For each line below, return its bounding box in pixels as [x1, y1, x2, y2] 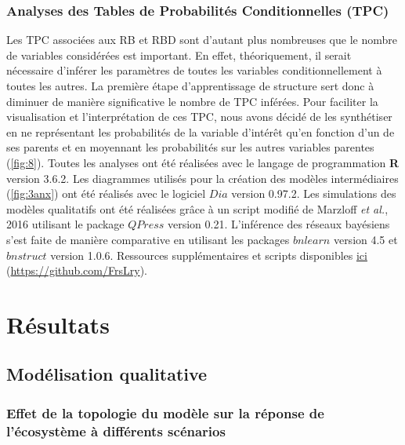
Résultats [6, 308, 110, 340]
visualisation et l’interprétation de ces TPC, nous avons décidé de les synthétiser [6, 108, 392, 125]
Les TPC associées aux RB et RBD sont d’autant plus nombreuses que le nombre [6, 31, 397, 48]
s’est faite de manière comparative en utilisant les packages [6, 231, 290, 247]
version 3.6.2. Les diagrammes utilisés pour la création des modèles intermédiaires [6, 170, 399, 186]
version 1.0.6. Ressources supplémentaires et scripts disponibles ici [50, 246, 367, 263]
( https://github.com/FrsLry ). [6, 262, 147, 279]
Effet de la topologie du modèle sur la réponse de [6, 403, 324, 422]
